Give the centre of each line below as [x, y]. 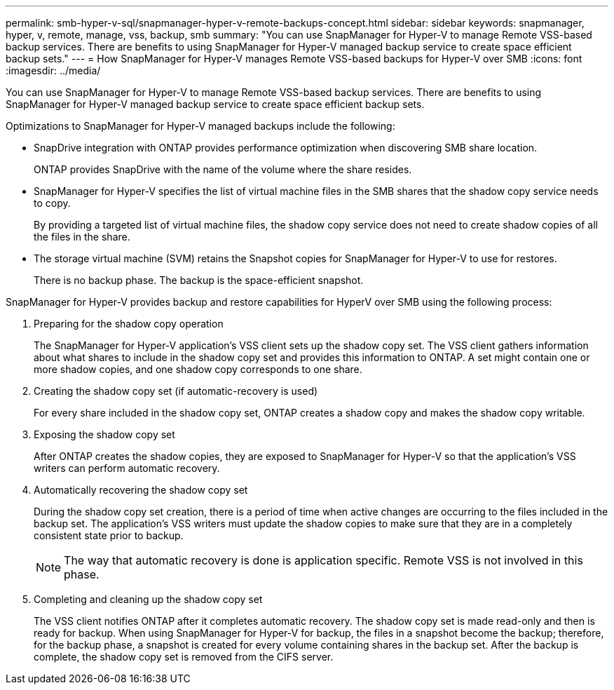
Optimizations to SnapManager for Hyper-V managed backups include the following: [200, 126]
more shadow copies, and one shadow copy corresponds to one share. [198, 369]
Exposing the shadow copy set [104, 434]
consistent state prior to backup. [109, 535]
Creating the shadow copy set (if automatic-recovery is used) [176, 391]
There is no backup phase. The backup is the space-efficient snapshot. [199, 280]
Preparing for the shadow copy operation [129, 324]
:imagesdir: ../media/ [53, 70]
